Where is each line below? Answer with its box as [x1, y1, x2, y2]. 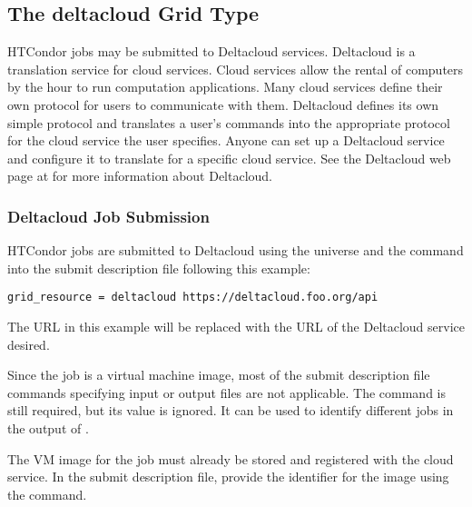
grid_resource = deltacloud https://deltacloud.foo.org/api [7, 291, 379, 304]
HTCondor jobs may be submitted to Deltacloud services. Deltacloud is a [7, 42, 416, 61]
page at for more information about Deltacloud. [7, 166, 273, 185]
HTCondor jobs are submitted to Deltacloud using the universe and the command [7, 241, 464, 260]
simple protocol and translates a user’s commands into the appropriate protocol [7, 113, 450, 132]
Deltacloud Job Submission [7, 204, 210, 227]
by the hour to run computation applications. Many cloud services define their [7, 77, 443, 96]
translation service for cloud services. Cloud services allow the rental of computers [7, 59, 464, 78]
